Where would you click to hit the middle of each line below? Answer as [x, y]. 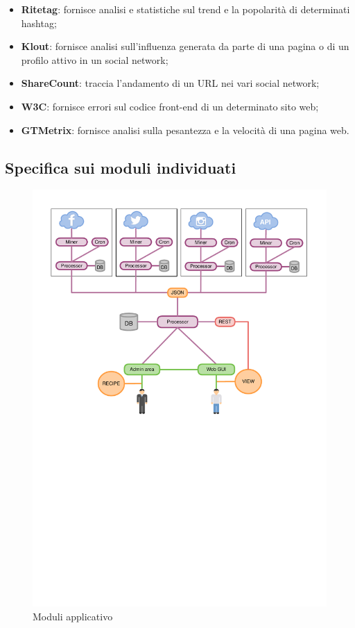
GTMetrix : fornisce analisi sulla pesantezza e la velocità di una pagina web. [185, 130]
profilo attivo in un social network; [95, 59]
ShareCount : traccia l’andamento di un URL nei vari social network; [170, 83]
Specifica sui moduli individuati [121, 167]
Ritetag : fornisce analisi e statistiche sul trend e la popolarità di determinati [185, 9]
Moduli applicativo [73, 616]
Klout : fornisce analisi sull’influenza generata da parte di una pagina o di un [185, 46]
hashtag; [39, 23]
